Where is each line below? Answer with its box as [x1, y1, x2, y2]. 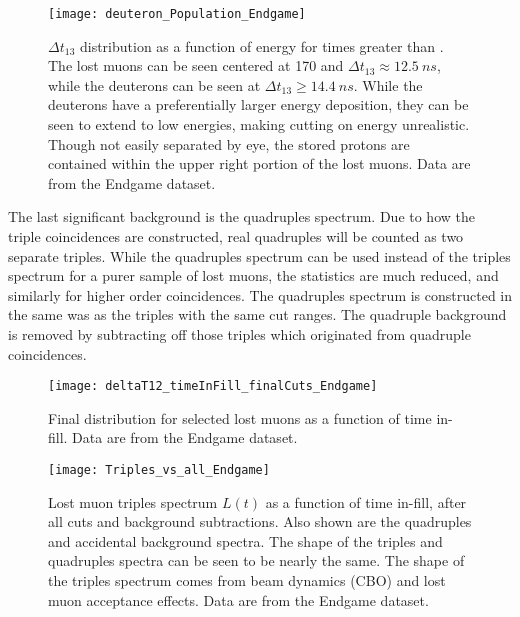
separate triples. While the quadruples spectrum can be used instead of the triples [8, 245, 511, 266]
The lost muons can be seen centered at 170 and [48, 55, 344, 76]
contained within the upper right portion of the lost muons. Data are [48, 153, 471, 174]
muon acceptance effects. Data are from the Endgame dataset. [48, 589, 429, 610]
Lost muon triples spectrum [48, 491, 218, 512]
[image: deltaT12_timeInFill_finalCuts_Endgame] [48, 379, 378, 394]
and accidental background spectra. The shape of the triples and [48, 530, 443, 551]
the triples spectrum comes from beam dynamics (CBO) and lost [48, 570, 446, 591]
